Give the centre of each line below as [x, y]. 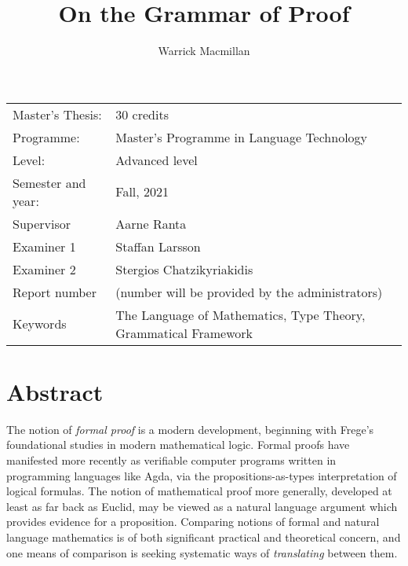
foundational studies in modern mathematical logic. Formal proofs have [178, 445]
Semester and [49, 182]
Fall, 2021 [142, 192]
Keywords [40, 324]
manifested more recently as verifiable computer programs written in [171, 460]
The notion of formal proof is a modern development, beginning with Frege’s [190, 429]
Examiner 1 [44, 246]
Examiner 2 [44, 269]
